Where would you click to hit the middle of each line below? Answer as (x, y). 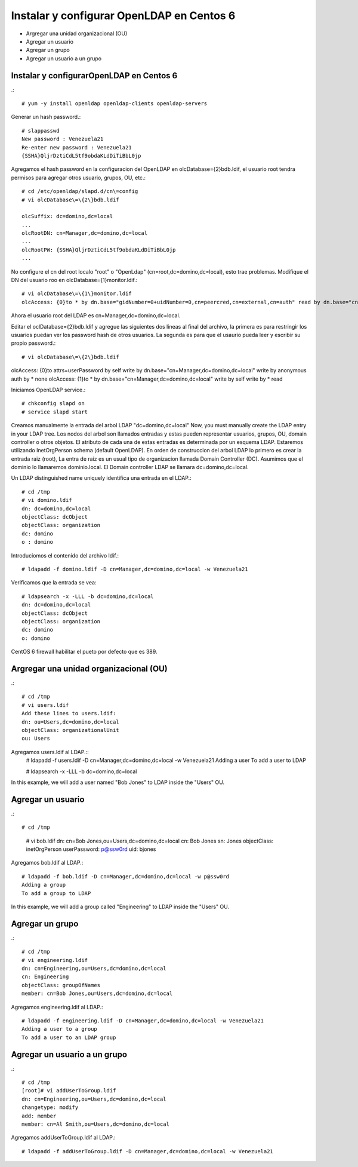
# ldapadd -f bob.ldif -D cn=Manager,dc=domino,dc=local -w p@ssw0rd (126, 876)
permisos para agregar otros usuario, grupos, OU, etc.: (78, 177)
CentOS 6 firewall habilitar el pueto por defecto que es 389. (84, 652)
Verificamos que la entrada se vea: (54, 583)
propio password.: (33, 343)
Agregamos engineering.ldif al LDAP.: (57, 1007)
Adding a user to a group (60, 1029)
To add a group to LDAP (56, 893)
